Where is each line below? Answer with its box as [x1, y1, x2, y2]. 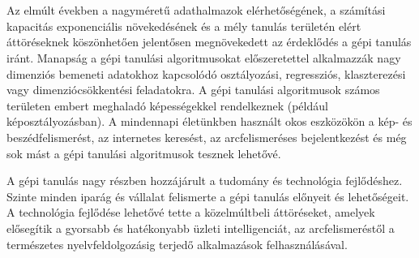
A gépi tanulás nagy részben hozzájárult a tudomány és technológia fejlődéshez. [6, 172, 403, 189]
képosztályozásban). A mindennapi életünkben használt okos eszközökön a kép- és [6, 113, 413, 130]
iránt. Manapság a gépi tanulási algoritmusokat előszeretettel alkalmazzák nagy [6, 49, 401, 66]
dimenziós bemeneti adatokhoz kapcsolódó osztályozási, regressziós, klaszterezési [6, 65, 406, 82]
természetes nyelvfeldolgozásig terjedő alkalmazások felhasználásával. [6, 235, 348, 252]
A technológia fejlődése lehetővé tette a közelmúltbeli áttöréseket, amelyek [6, 204, 375, 221]
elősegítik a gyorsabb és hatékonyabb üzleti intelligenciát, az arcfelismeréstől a [6, 219, 395, 236]
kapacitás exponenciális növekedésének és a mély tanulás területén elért [6, 17, 361, 34]
